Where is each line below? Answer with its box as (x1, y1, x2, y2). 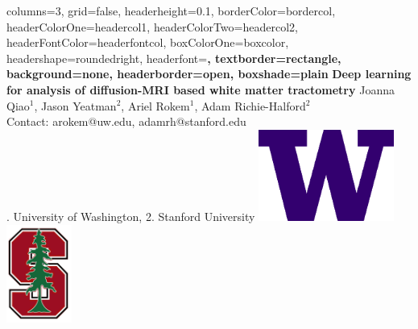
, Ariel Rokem (121, 97, 190, 114)
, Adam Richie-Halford (194, 97, 306, 114)
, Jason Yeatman (34, 97, 117, 114)
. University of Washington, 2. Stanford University (6, 208, 255, 225)
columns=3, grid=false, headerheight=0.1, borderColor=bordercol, (6, 2, 336, 19)
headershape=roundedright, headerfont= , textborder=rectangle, (6, 49, 341, 66)
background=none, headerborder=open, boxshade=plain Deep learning (6, 65, 412, 82)
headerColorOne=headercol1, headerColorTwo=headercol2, (6, 18, 298, 35)
